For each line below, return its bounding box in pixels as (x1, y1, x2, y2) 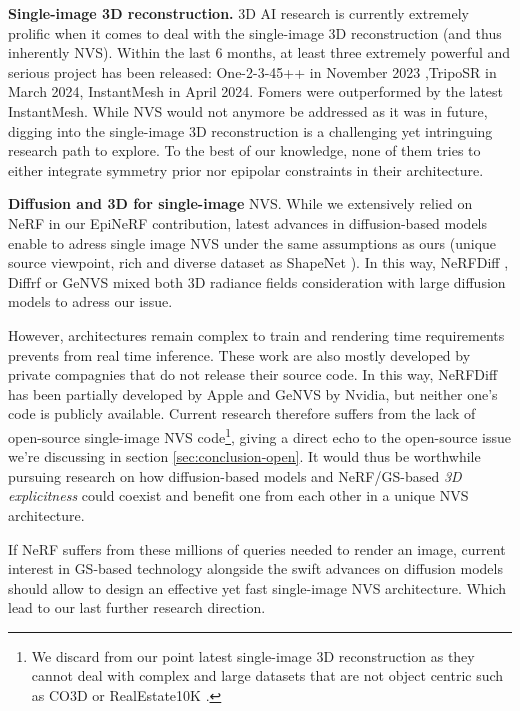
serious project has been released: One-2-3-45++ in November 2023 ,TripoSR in (8, 61, 497, 82)
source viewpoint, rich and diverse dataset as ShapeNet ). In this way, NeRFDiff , (8, 252, 509, 273)
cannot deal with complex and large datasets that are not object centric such (31, 665, 504, 686)
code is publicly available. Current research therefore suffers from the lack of (8, 403, 476, 424)
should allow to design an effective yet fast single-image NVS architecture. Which (8, 577, 507, 598)
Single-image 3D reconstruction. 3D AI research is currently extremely (8, 3, 469, 23)
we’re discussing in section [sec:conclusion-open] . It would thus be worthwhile (8, 446, 481, 467)
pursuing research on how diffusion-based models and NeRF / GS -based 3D (8, 465, 462, 486)
